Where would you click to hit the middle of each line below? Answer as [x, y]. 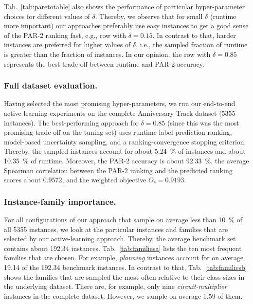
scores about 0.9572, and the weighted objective [75, 180]
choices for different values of [47, 16]
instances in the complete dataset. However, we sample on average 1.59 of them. [123, 295]
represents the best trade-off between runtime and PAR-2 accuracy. [104, 63]
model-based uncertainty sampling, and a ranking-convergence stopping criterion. [125, 141]
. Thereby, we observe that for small [149, 16]
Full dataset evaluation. [51, 85]
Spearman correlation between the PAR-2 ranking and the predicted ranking [118, 170]
